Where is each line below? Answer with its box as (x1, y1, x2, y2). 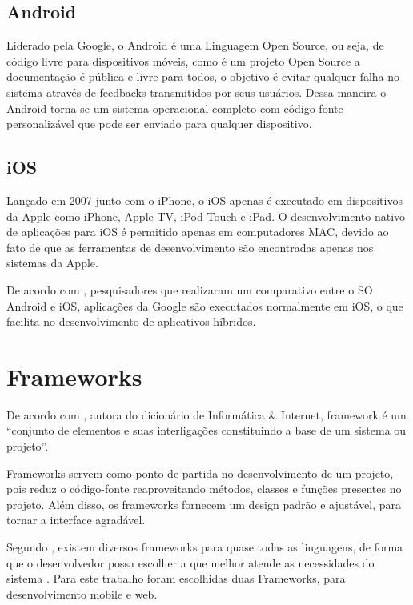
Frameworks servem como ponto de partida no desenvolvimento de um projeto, (6, 464, 394, 481)
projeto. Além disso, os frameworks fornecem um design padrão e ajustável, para (6, 495, 402, 512)
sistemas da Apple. (6, 254, 98, 271)
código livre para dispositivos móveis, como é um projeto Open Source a (6, 52, 360, 69)
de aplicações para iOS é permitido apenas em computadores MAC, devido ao (6, 223, 389, 240)
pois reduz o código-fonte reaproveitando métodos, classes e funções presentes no (6, 480, 402, 497)
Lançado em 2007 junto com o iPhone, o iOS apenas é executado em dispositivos (6, 191, 403, 208)
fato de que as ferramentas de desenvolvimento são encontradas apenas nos (6, 238, 374, 255)
